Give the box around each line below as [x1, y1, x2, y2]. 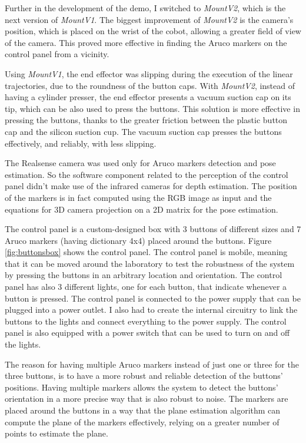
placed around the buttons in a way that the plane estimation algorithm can [5, 404, 281, 416]
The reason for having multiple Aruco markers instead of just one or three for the [5, 358, 299, 370]
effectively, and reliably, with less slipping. [5, 137, 157, 149]
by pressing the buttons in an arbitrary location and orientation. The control [5, 269, 282, 281]
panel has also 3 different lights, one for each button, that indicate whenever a [5, 280, 287, 293]
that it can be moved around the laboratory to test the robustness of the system [5, 257, 295, 269]
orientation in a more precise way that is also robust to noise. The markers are [5, 392, 288, 405]
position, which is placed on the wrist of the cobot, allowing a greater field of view [5, 25, 301, 37]
